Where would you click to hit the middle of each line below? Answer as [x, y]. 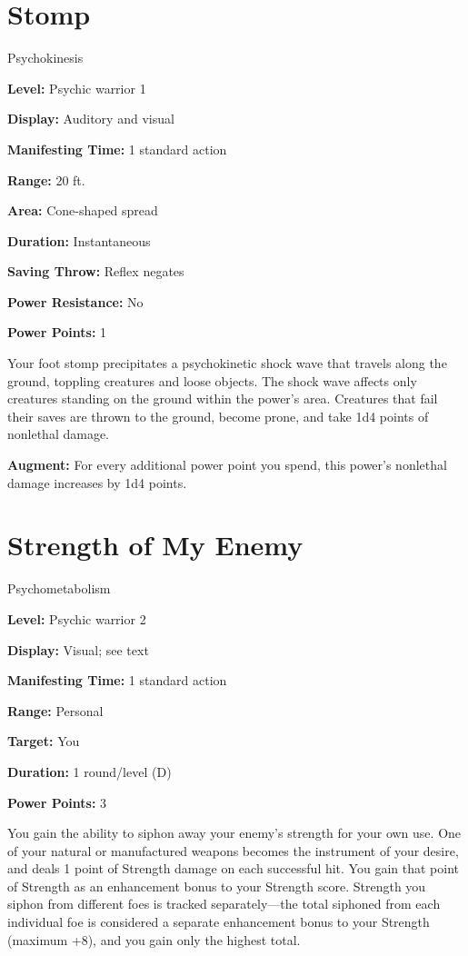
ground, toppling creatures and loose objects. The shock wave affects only [212, 380]
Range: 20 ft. [46, 179]
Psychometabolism [59, 588]
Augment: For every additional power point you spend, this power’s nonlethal [227, 465]
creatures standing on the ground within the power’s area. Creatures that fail [223, 398]
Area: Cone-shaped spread [83, 210]
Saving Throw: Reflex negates [96, 271]
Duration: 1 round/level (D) [90, 771]
